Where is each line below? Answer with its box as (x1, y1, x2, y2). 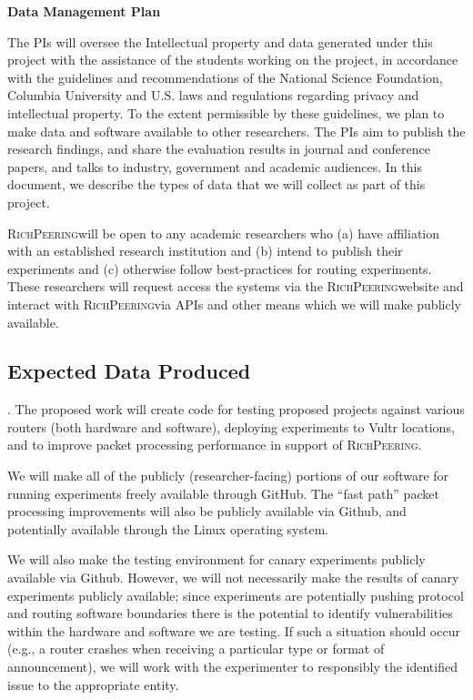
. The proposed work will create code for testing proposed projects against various (7, 400, 465, 419)
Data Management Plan (7, 2, 161, 20)
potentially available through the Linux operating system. (7, 519, 329, 538)
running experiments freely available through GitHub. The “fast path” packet (7, 483, 439, 502)
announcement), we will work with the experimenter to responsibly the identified (7, 657, 458, 676)
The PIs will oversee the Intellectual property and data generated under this (7, 32, 433, 51)
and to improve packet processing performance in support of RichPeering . (7, 435, 422, 454)
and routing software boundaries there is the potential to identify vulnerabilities (7, 604, 453, 623)
